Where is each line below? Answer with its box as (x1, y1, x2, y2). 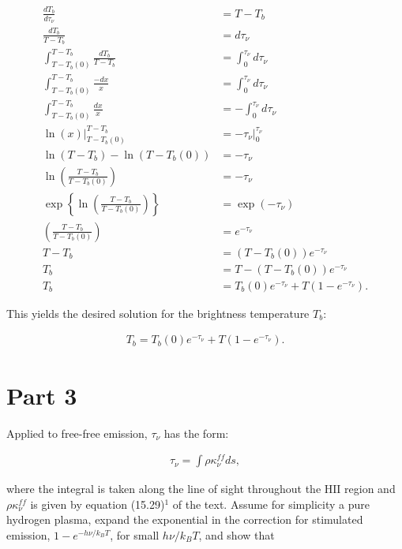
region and (344, 480, 396, 497)
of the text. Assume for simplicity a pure (172, 495, 370, 512)
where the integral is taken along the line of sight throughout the (6, 480, 321, 497)
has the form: (163, 424, 229, 441)
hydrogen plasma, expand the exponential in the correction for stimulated (6, 511, 363, 528)
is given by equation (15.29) (30, 495, 165, 512)
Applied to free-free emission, (6, 424, 148, 441)
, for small (110, 526, 160, 543)
